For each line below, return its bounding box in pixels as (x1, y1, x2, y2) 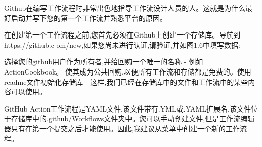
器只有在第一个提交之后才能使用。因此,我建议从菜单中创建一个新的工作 (4, 123, 240, 133)
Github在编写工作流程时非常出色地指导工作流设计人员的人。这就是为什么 (4, 3, 246, 13)
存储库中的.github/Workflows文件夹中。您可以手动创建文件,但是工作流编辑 (11, 113, 255, 124)
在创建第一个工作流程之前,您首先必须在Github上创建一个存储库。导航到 (4, 29, 241, 40)
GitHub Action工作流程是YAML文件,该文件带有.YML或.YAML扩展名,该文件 (4, 103, 251, 114)
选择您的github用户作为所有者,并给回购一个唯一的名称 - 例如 (4, 56, 203, 67)
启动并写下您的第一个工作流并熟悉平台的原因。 (11, 12, 167, 23)
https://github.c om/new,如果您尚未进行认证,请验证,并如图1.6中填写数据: (4, 39, 240, 50)
